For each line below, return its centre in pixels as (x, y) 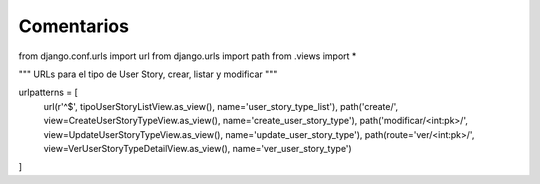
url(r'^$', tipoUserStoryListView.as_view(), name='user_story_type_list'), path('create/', (221, 106)
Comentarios (74, 26)
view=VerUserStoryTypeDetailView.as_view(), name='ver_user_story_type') (197, 148)
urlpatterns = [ (48, 92)
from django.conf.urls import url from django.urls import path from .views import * (187, 56)
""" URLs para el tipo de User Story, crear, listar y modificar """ (148, 74)
